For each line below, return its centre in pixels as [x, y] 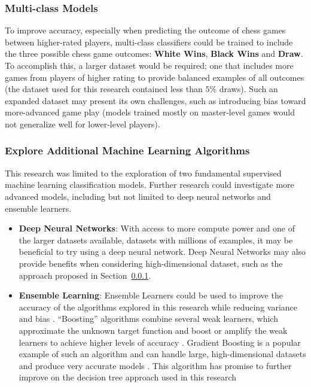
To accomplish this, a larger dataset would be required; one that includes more [149, 65]
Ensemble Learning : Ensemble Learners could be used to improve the [151, 295]
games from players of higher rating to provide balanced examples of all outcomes [155, 77]
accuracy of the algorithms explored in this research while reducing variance [158, 307]
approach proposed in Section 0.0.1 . [85, 275]
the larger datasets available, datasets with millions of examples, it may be [156, 240]
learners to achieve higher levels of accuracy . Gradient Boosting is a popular [160, 342]
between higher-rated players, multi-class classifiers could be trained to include [149, 42]
